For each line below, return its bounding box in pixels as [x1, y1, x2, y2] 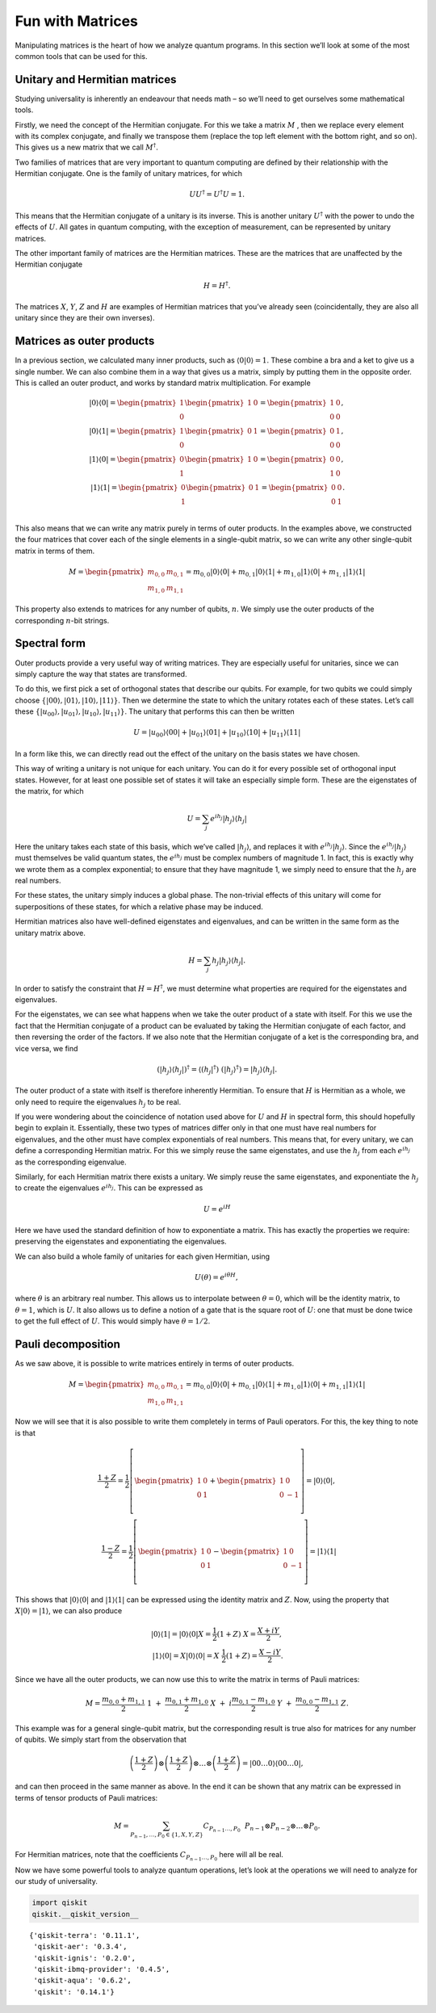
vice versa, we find [15, 1043, 78, 1053]
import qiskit [31, 1898, 88, 1907]
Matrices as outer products [15, 334, 155, 348]
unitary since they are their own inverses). [15, 313, 155, 323]
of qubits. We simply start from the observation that [15, 1734, 187, 1744]
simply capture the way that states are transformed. [15, 669, 187, 678]
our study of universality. [15, 1877, 99, 1886]
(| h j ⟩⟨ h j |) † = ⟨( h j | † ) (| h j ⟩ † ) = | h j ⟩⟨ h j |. [157, 1063, 278, 1076]
